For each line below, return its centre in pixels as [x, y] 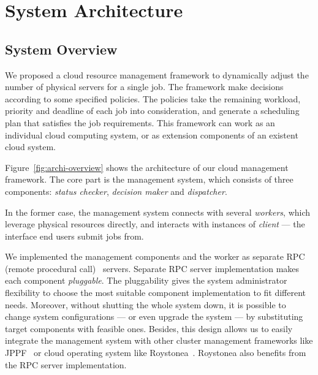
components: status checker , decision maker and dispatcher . [116, 191]
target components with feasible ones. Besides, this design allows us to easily [149, 328]
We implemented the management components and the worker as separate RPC [155, 256]
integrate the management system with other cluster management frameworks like [159, 340]
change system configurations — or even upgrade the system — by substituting [154, 316]
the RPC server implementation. [66, 364]
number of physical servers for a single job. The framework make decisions [144, 87]
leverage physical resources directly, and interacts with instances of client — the [155, 224]
